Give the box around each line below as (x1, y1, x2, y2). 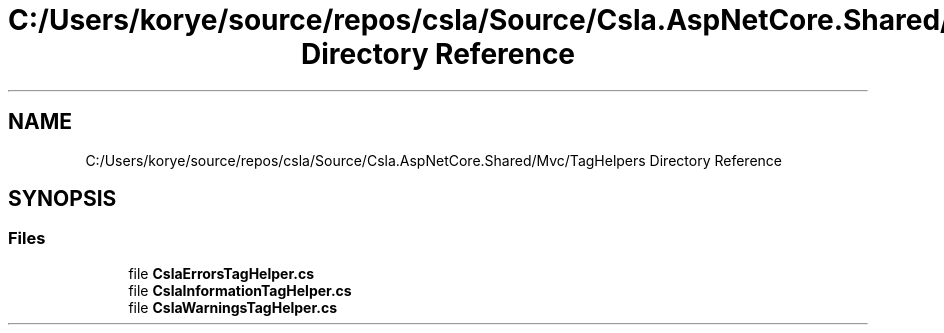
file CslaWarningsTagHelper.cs (128, 298, 338, 316)
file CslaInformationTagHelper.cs (128, 281, 352, 299)
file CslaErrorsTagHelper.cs (128, 264, 314, 282)
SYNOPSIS (8, 186, 117, 212)
